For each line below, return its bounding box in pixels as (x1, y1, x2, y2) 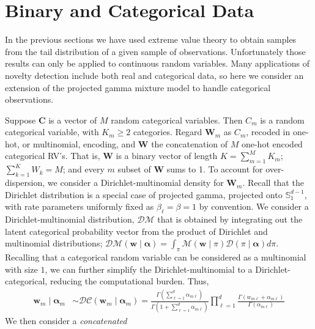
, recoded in (246, 125, 291, 138)
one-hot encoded (241, 137, 303, 150)
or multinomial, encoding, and (22, 137, 136, 150)
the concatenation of (151, 137, 228, 150)
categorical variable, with (5, 125, 99, 138)
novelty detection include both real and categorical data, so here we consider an (5, 68, 304, 81)
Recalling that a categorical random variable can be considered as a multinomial (5, 251, 306, 264)
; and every (62, 163, 105, 176)
